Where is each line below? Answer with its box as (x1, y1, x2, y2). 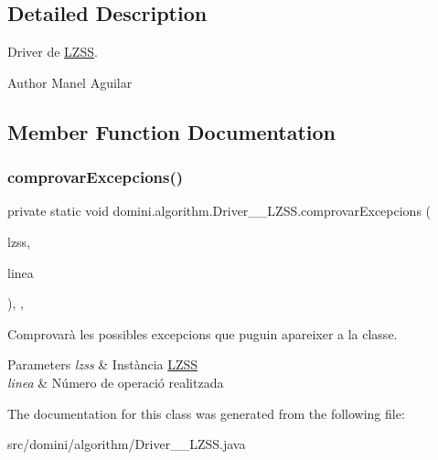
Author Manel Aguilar (7, 72, 133, 91)
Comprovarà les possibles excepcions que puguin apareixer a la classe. (7, 324, 398, 343)
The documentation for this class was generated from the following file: (7, 403, 405, 423)
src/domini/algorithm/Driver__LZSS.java (7, 434, 246, 454)
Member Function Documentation (7, 117, 337, 145)
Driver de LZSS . (7, 42, 98, 61)
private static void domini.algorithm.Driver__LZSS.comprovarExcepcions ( (7, 201, 432, 220)
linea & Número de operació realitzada (7, 372, 224, 391)
